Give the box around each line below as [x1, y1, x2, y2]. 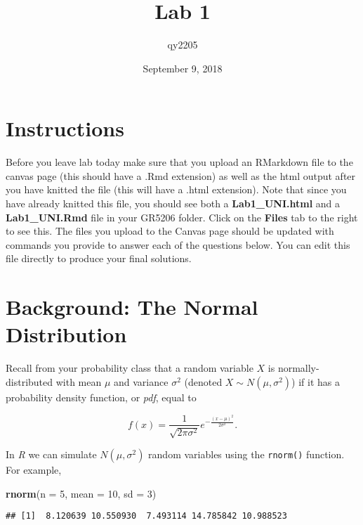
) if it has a [291, 374, 341, 389]
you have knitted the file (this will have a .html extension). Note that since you [6, 182, 347, 197]
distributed [6, 374, 53, 389]
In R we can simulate [6, 446, 97, 461]
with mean [55, 374, 102, 389]
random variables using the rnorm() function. [148, 446, 345, 461]
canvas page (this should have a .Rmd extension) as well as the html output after [6, 168, 356, 183]
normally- [277, 361, 319, 375]
